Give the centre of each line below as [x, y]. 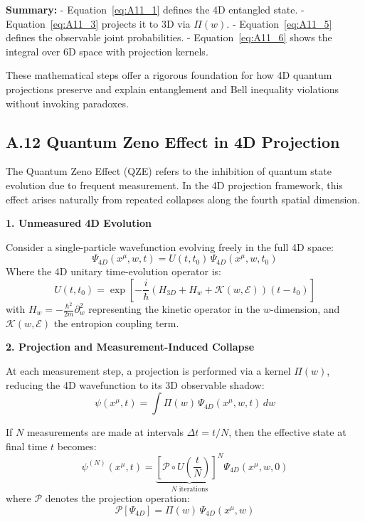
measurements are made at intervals [105, 432]
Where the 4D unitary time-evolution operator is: [114, 271]
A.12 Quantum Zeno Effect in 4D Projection [173, 141]
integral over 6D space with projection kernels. [107, 51]
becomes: [77, 446]
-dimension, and [305, 309]
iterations [194, 489]
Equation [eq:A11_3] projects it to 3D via [98, 23]
